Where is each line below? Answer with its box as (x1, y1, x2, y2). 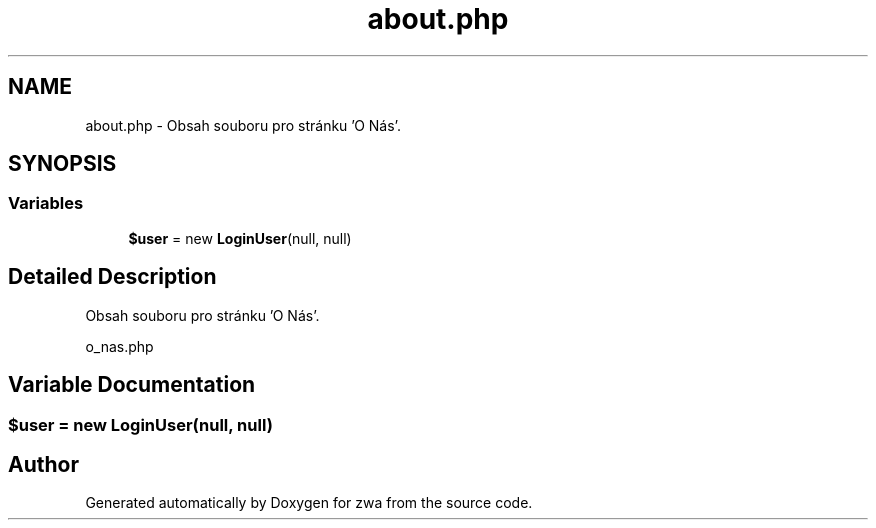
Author (8, 451, 79, 477)
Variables (8, 193, 84, 214)
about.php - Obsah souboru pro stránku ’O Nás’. (85, 116, 401, 134)
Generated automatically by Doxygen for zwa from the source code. (85, 494, 533, 512)
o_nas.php (85, 337, 154, 355)
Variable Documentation (8, 372, 256, 398)
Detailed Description (8, 264, 217, 290)
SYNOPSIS (8, 151, 117, 177)
